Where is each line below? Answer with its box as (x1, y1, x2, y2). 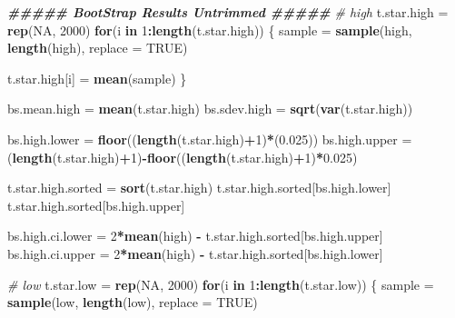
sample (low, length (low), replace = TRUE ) (7, 293, 258, 312)
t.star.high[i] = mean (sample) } (7, 68, 187, 87)
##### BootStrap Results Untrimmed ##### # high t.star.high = (7, 3, 449, 21)
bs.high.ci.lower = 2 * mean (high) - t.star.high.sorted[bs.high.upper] (7, 226, 383, 245)
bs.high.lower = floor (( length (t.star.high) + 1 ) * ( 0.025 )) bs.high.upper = (7, 129, 412, 148)
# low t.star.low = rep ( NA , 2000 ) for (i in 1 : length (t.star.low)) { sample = (7, 274, 434, 293)
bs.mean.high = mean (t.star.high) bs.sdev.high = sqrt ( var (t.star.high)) (7, 99, 413, 118)
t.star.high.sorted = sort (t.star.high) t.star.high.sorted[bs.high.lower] (7, 178, 391, 197)
